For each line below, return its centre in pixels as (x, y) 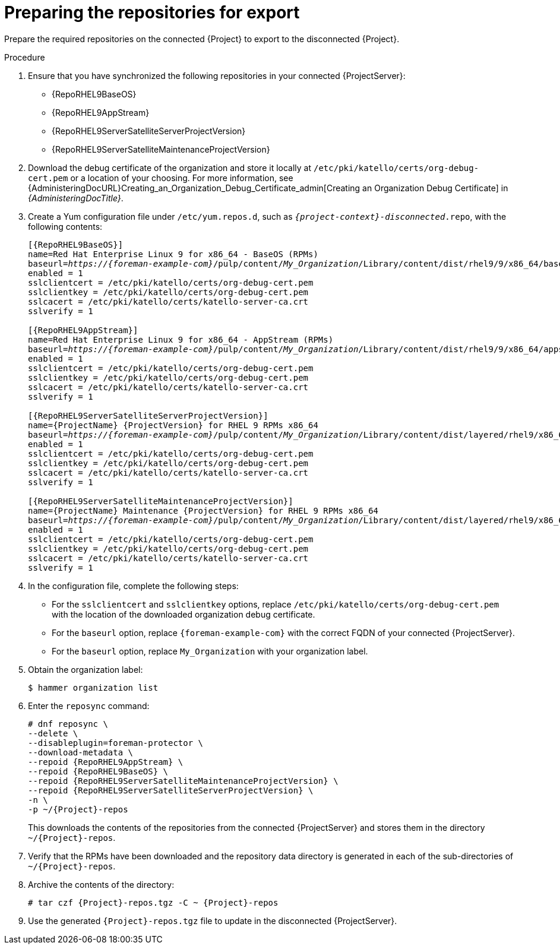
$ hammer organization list (93, 687)
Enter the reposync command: (89, 706)
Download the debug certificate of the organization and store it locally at (170, 167)
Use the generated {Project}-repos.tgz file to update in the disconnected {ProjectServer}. (213, 920)
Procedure (25, 57)
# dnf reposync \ (68, 724)
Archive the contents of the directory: (101, 884)
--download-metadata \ (81, 752)
